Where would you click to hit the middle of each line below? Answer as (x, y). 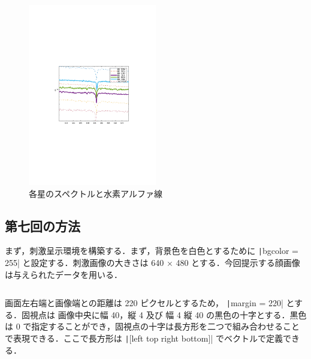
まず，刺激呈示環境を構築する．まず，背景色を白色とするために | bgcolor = (152, 251)
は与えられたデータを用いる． (64, 274)
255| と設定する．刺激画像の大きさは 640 (84, 262)
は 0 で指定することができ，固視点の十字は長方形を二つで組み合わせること (152, 326)
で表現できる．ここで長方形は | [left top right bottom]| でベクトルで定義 (144, 338)
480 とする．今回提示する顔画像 (238, 262)
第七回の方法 (43, 225)
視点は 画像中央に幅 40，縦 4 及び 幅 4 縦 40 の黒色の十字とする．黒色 (168, 314)
